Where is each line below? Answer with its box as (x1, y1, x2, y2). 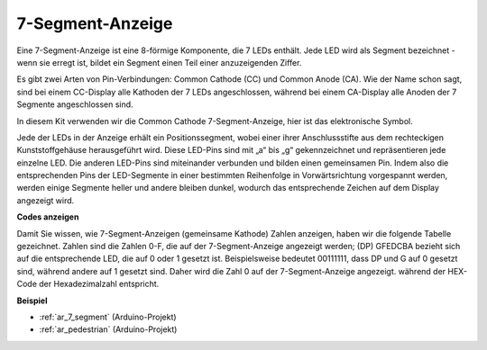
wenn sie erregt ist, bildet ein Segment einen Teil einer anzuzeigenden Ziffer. (16, 57, 302, 67)
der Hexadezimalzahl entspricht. (39, 279, 160, 290)
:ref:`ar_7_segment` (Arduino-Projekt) (39, 311, 177, 322)
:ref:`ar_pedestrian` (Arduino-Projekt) (39, 324, 178, 335)
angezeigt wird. (16, 194, 75, 206)
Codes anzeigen (16, 211, 79, 222)
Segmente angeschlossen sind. (16, 99, 134, 110)
